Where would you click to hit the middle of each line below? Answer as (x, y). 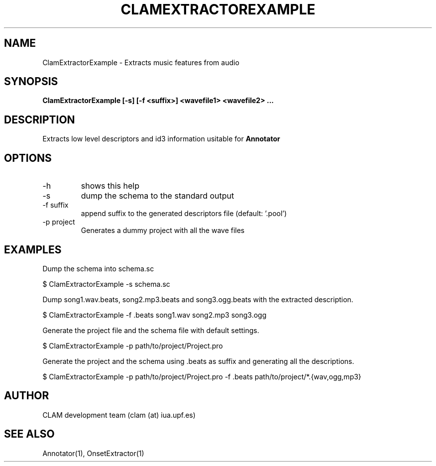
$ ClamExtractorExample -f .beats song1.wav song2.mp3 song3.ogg (155, 315)
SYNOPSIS (31, 82)
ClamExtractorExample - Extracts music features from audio (141, 62)
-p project (59, 222)
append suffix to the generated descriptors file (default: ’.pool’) (184, 214)
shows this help (110, 186)
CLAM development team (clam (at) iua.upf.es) (119, 415)
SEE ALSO (29, 434)
